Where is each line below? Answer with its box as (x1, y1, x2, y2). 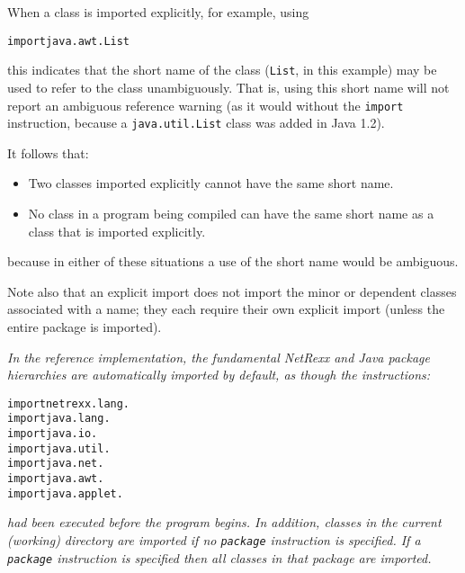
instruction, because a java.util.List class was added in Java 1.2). (7, 113, 385, 132)
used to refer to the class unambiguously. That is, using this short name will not (7, 77, 450, 96)
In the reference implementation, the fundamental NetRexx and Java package (7, 347, 430, 366)
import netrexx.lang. (7, 397, 130, 410)
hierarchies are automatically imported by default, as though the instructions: (7, 365, 431, 384)
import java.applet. (7, 487, 123, 500)
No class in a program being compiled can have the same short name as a (28, 204, 434, 222)
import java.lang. (7, 412, 111, 425)
